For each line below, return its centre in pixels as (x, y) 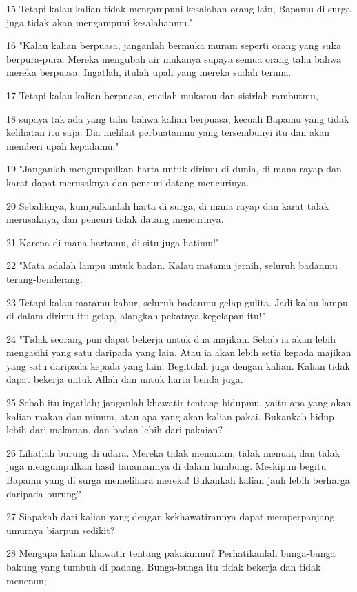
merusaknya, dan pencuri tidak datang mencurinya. (115, 219)
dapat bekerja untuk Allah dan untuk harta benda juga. (125, 379)
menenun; (27, 580)
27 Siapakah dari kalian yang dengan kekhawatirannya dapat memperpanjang (171, 516)
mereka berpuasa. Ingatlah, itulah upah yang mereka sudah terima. (149, 72)
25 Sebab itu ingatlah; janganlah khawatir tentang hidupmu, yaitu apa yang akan (179, 403)
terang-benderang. (44, 278)
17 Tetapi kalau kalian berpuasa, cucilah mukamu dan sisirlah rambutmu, (162, 95)
